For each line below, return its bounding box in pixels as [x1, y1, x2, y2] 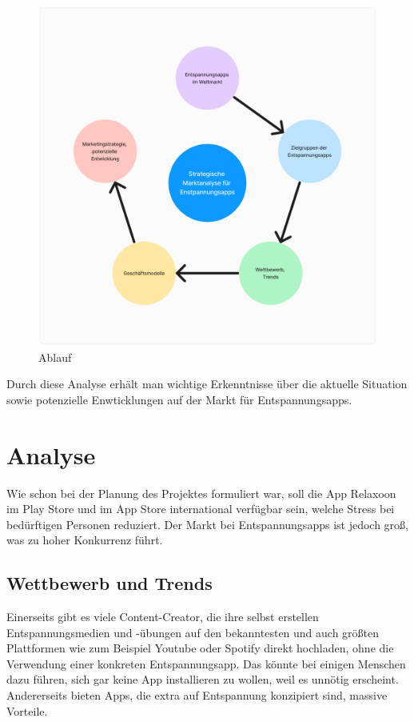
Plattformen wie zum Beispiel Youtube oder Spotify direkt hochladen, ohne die [6, 640, 394, 656]
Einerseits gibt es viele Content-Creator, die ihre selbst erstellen [6, 608, 319, 625]
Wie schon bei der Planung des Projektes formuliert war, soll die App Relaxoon [6, 484, 396, 501]
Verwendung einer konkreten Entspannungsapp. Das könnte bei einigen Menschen [6, 655, 406, 672]
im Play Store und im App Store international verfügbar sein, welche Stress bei [6, 500, 395, 517]
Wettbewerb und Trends [6, 571, 213, 596]
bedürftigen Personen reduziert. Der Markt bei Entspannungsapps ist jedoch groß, [6, 515, 408, 532]
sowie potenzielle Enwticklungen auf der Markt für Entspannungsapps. [6, 391, 352, 407]
